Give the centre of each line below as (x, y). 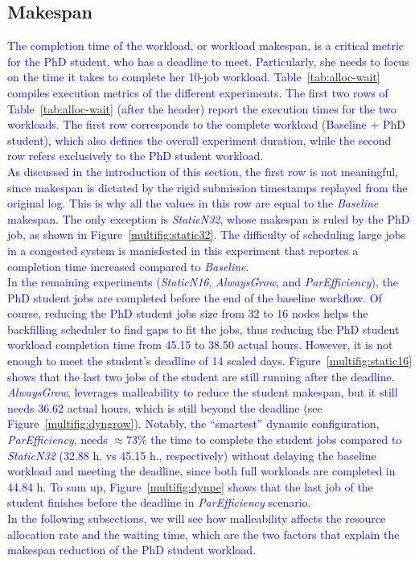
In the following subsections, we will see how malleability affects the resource (197, 518)
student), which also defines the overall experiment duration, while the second (199, 140)
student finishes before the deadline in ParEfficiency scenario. (159, 502)
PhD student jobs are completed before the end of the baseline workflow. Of (195, 297)
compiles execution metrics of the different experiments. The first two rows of (198, 92)
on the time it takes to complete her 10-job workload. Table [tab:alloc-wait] (194, 77)
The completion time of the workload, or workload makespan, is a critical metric (206, 45)
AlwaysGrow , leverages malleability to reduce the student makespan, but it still (203, 392)
